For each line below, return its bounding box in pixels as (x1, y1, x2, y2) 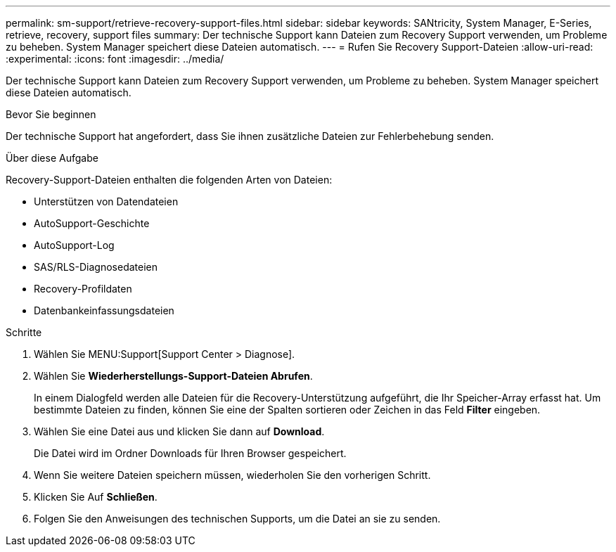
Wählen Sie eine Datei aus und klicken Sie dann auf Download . (34, 425, 325, 437)
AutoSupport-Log (34, 239, 115, 251)
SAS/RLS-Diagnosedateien (34, 261, 158, 273)
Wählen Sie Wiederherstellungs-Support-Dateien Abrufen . (34, 370, 313, 382)
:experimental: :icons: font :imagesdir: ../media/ (6, 53, 224, 65)
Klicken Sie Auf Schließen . (34, 491, 158, 503)
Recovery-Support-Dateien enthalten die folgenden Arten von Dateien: (6, 174, 333, 186)
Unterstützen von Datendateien (34, 195, 179, 207)
